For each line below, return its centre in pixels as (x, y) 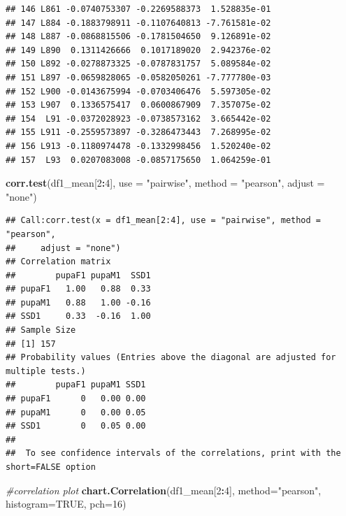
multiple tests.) (46, 371)
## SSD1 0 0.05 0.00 (76, 426)
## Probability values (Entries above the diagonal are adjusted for (171, 358)
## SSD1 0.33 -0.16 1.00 (78, 316)
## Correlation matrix (58, 262)
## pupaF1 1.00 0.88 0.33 (78, 289)
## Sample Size (41, 330)
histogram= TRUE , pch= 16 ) (66, 504)
